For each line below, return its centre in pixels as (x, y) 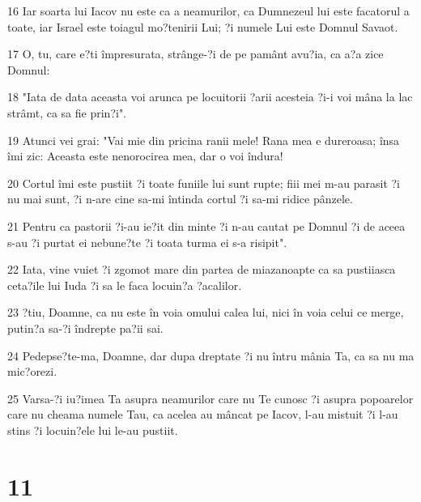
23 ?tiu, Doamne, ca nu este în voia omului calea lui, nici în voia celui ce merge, (206, 312)
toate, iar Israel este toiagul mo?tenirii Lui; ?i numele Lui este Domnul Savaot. (203, 26)
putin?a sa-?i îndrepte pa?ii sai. (85, 328)
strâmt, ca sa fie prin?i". (67, 112)
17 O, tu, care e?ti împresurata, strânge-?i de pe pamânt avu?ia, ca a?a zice (196, 54)
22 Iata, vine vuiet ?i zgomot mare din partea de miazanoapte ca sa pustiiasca (202, 269)
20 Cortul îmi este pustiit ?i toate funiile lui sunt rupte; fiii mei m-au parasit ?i (204, 183)
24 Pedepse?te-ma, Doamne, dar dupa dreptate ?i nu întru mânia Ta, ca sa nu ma (211, 355)
